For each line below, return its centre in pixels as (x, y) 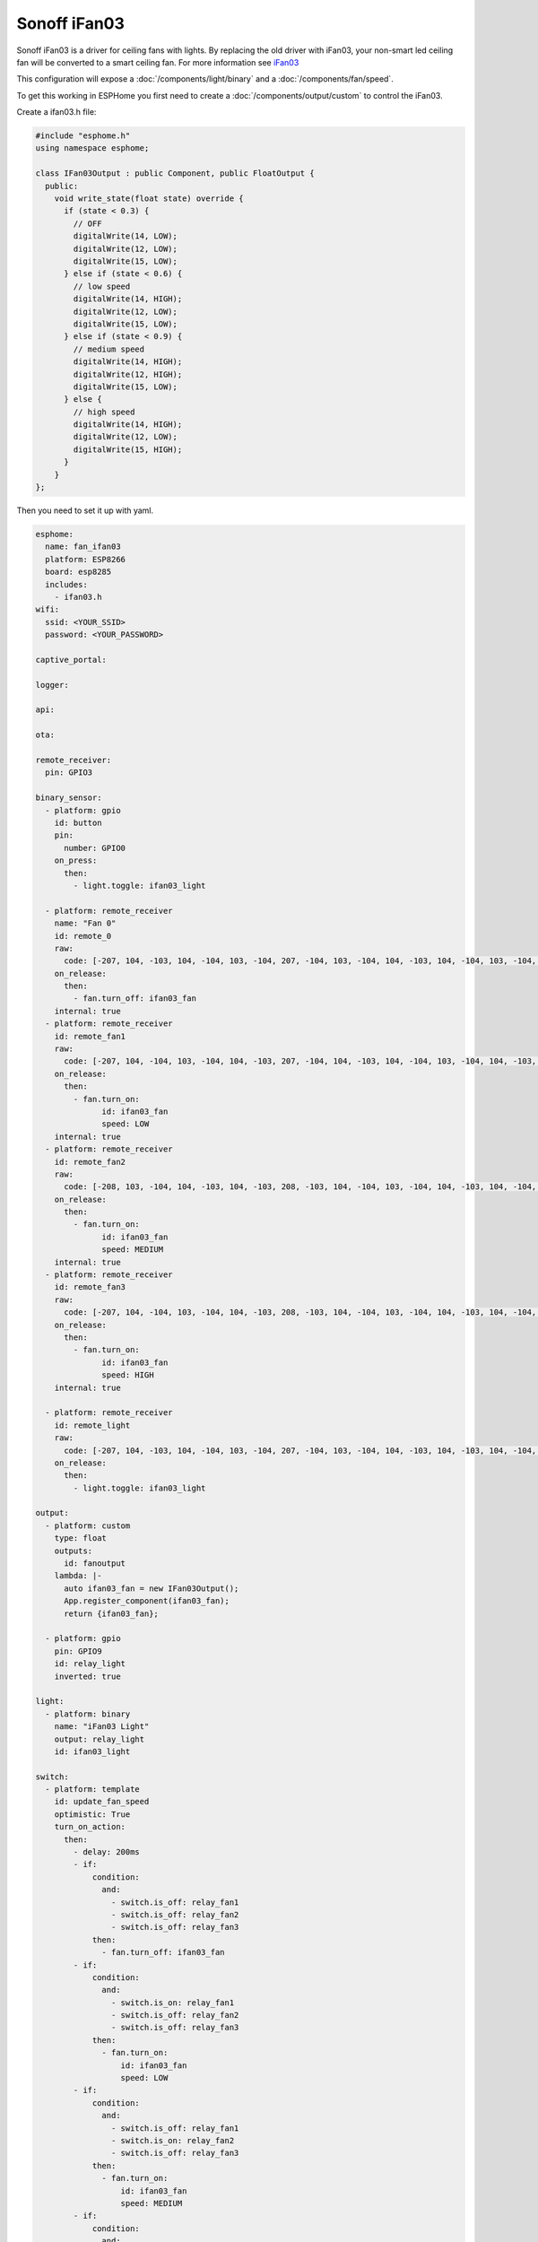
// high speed (104, 412)
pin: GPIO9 (78, 1651)
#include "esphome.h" (83, 136)
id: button (78, 822)
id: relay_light (90, 1664)
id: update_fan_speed (102, 1802)
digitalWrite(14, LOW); (126, 236)
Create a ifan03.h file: (56, 112)
